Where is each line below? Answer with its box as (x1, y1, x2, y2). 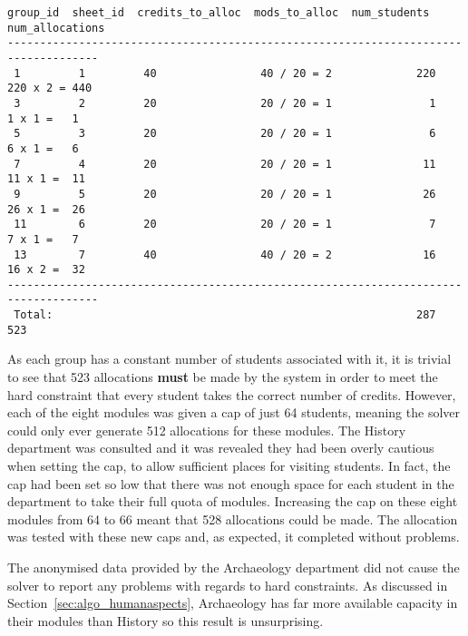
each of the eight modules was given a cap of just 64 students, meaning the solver (7, 403, 460, 422)
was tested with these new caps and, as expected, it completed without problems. (7, 527, 460, 546)
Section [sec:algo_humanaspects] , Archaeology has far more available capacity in (7, 593, 458, 612)
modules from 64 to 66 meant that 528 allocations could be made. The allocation (7, 509, 458, 528)
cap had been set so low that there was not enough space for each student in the (7, 474, 454, 493)
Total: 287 (14, 308, 436, 322)
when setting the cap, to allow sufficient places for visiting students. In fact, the (7, 456, 451, 475)
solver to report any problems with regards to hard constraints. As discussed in (7, 575, 448, 594)
